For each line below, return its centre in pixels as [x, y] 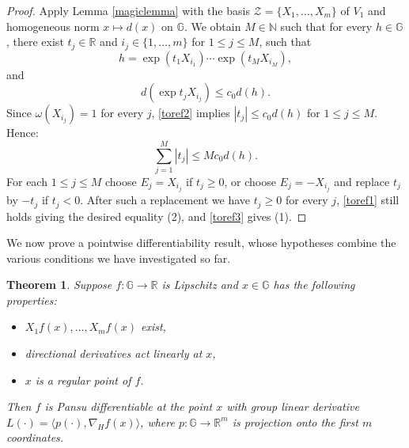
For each [27, 181]
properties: [32, 300]
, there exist [35, 42]
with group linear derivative [293, 406]
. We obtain [212, 26]
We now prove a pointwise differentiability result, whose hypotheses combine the [201, 243]
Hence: [23, 133]
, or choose [250, 181]
